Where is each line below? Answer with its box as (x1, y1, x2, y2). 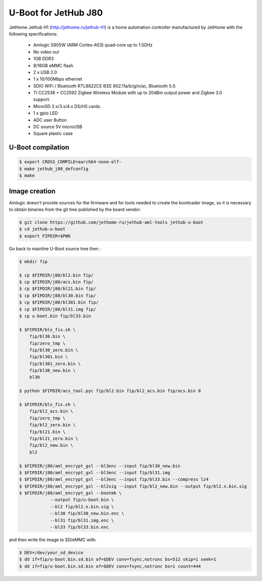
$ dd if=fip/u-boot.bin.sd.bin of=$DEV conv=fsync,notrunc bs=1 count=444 (19, 563, 201, 569)
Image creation (9, 187, 56, 195)
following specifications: (9, 31, 58, 36)
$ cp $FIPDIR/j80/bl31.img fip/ (19, 307, 97, 312)
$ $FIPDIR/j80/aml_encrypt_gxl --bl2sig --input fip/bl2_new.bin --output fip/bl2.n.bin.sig (19, 483, 247, 489)
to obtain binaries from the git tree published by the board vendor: (9, 207, 141, 213)
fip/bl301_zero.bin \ (29, 361, 81, 366)
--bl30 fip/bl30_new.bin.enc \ (49, 511, 125, 516)
